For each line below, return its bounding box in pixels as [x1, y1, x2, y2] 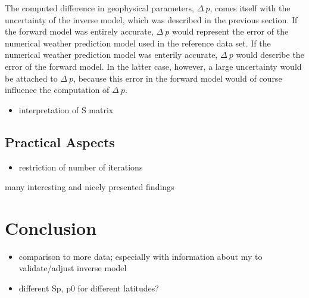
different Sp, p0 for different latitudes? [18, 282, 159, 294]
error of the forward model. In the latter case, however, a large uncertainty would [5, 60, 302, 72]
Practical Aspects [5, 132, 115, 151]
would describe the [236, 48, 304, 61]
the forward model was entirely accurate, [5, 25, 154, 38]
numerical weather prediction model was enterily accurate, [5, 48, 218, 61]
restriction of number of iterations [18, 160, 143, 173]
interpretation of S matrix [18, 103, 114, 116]
